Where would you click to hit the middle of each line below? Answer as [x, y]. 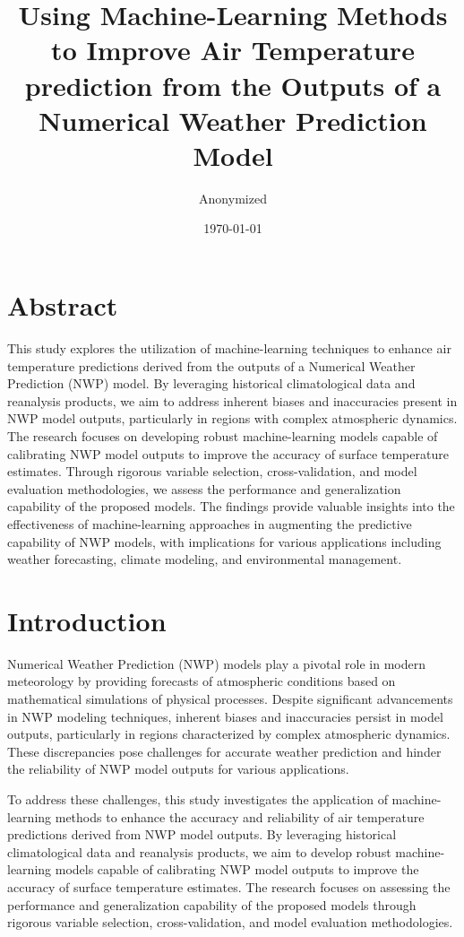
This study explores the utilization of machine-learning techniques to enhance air [229, 348]
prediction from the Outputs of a [233, 85]
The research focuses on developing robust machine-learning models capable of [223, 435]
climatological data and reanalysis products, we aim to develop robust [199, 851]
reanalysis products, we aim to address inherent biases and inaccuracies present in [232, 400]
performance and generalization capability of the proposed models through [212, 904]
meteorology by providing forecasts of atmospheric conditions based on [202, 681]
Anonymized [233, 198]
